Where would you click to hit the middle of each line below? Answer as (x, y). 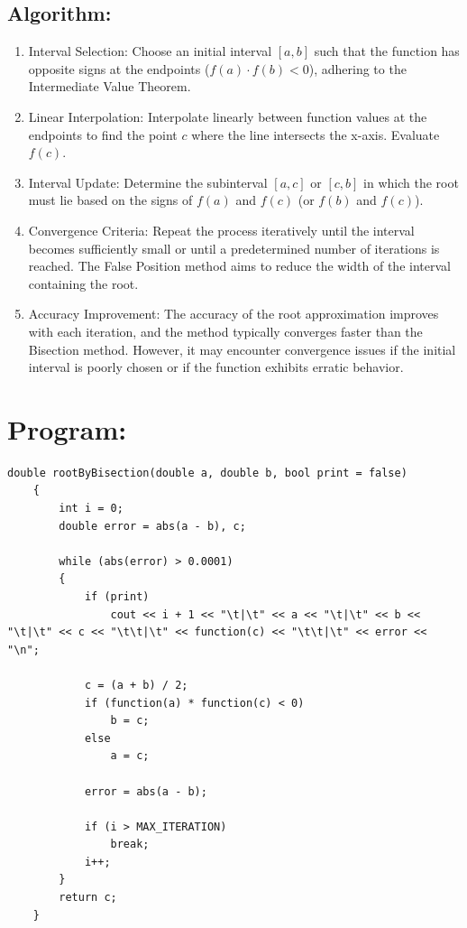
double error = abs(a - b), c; (152, 526)
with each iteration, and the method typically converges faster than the (225, 331)
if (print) (117, 596)
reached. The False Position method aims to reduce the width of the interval (239, 266)
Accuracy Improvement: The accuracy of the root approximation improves (233, 314)
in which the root (411, 182)
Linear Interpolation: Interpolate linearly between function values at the (228, 116)
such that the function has (387, 51)
